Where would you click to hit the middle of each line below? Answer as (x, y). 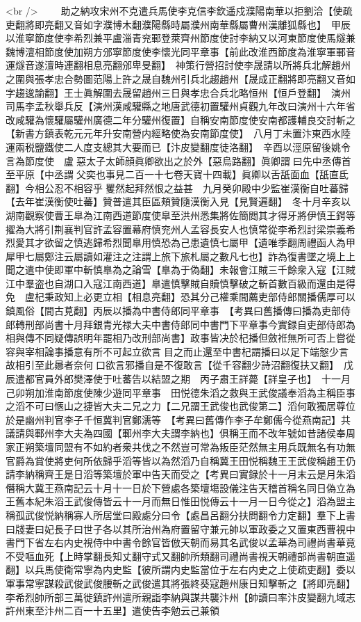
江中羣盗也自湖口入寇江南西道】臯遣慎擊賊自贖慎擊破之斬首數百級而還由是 (176, 283)
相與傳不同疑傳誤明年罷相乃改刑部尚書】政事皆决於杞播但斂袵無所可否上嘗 (176, 338)
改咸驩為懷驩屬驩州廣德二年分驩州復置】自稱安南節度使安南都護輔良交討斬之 (180, 119)
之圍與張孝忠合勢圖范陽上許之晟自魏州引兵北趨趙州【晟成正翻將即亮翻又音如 (180, 78)
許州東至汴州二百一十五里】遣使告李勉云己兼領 (112, 611)
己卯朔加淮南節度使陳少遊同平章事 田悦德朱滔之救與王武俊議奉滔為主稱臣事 (180, 392)
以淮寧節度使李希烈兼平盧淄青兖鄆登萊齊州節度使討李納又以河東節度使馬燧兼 (180, 38)
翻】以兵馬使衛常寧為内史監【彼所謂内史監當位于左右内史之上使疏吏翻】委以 (180, 569)
